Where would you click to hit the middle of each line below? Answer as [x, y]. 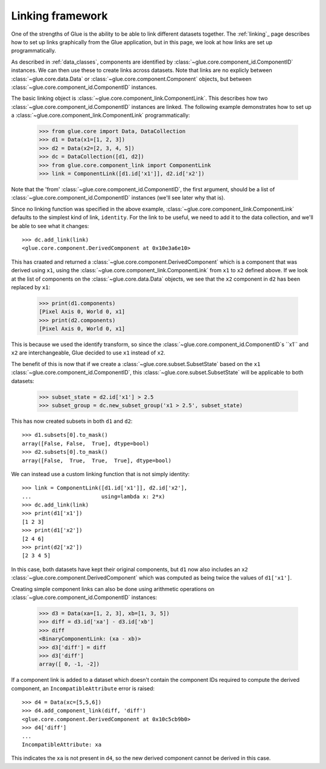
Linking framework [59, 16]
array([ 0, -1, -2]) [69, 664]
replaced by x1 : [31, 287]
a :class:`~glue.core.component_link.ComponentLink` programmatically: [101, 116]
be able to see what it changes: [50, 226]
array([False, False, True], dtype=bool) [86, 443]
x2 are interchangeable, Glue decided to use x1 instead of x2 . [88, 353]
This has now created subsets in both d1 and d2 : [72, 421]
